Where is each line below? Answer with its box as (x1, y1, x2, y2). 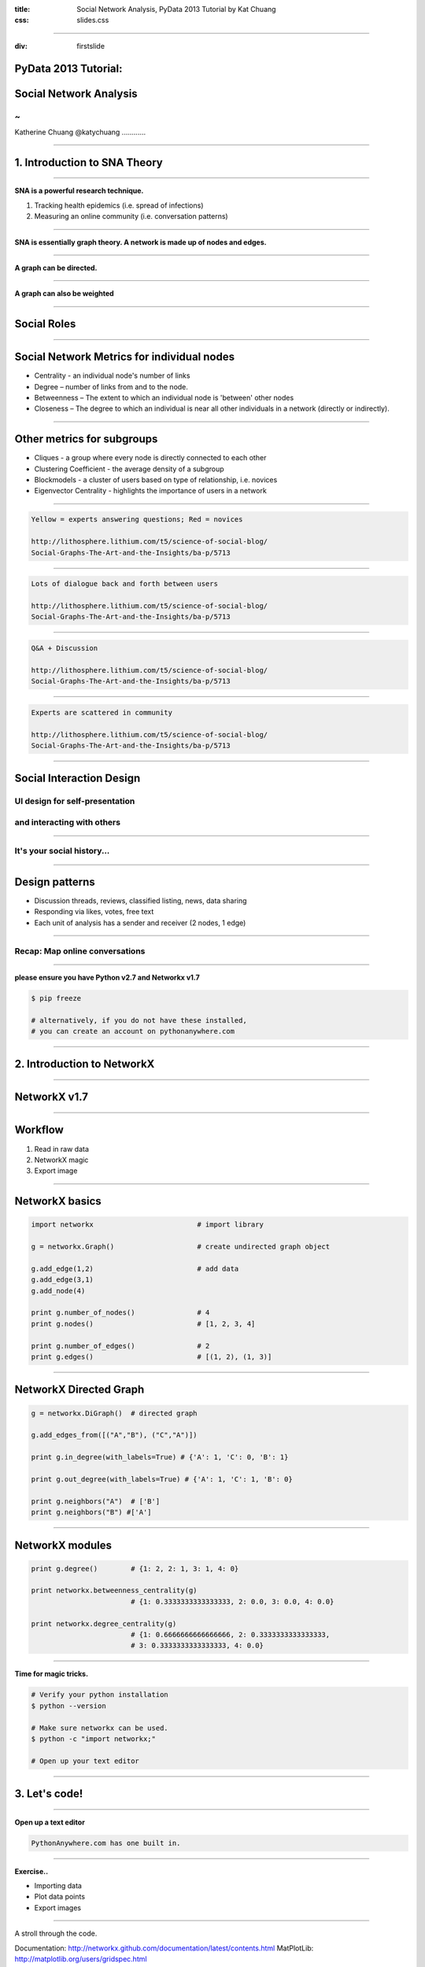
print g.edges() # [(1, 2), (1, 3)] (31, 1352, 272, 1361)
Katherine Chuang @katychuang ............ (14, 127, 146, 137)
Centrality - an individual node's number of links (34, 371, 190, 381)
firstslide (76, 41, 105, 50)
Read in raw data (34, 1144, 90, 1153)
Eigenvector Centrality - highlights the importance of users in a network (34, 486, 267, 496)
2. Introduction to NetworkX (14, 1057, 155, 1071)
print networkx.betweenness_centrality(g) (31, 1586, 198, 1595)
